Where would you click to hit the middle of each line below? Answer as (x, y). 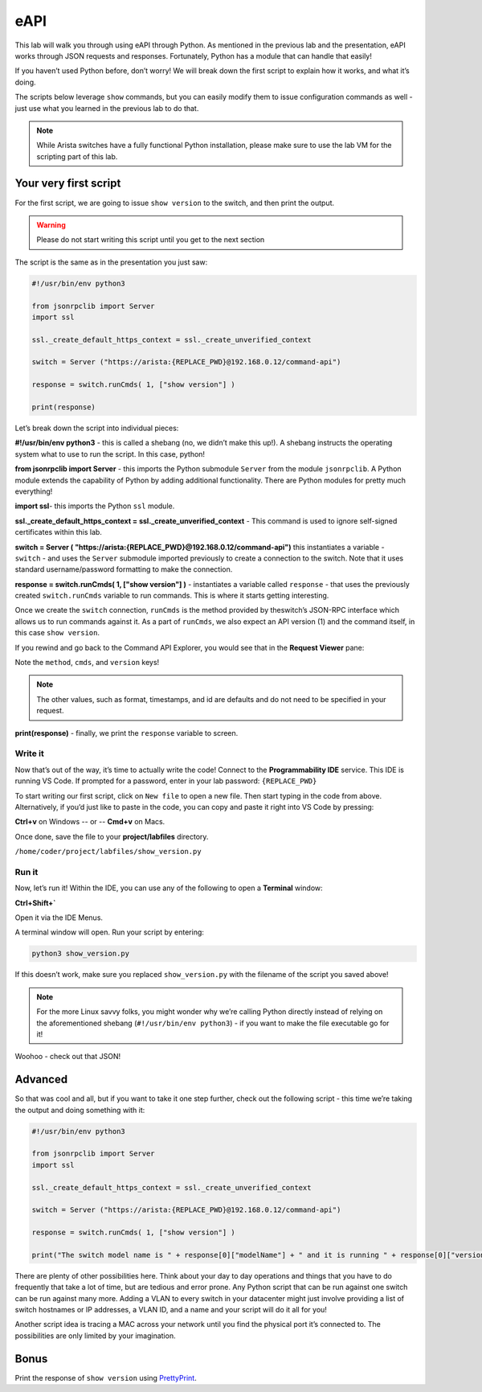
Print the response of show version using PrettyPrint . (106, 1378)
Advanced (41, 1080)
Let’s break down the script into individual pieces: (97, 428)
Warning (51, 224)
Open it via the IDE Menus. (59, 918)
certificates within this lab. (58, 532)
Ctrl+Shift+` (35, 903)
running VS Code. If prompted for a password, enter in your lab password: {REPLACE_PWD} (166, 781)
